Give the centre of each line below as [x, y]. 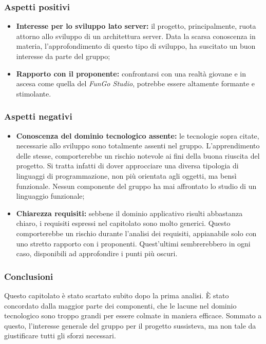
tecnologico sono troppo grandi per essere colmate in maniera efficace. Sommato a [133, 316]
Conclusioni [29, 276]
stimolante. [34, 93]
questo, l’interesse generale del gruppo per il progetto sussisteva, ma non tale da [130, 325]
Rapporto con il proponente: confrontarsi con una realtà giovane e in [131, 73]
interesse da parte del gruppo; [63, 56]
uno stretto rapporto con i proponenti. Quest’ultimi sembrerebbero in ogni [133, 243]
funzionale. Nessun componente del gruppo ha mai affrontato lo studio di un [136, 186]
